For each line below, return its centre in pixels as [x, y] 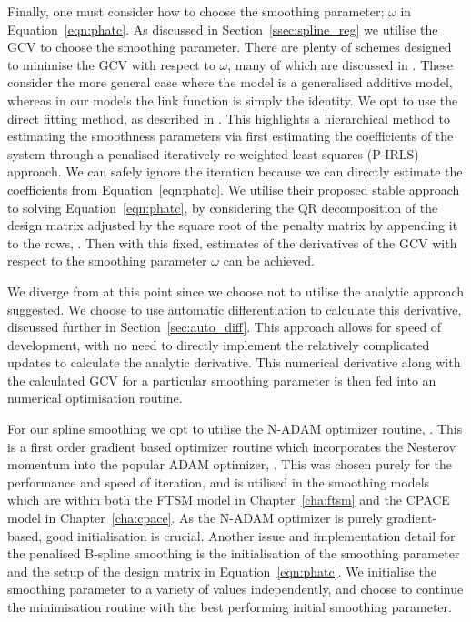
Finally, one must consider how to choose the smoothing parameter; [196, 11]
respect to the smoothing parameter [107, 261]
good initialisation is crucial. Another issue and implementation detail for [251, 535]
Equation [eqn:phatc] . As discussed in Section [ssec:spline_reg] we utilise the [223, 29]
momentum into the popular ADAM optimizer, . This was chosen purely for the [230, 464]
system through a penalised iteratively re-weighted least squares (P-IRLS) [213, 153]
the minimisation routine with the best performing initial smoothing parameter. [230, 607]
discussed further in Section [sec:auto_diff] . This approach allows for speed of [225, 327]
